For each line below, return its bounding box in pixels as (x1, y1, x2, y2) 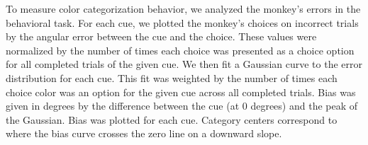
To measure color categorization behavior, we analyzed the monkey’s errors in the (6, 1, 361, 16)
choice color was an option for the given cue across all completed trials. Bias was (6, 84, 356, 99)
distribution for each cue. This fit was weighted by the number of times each (6, 70, 338, 85)
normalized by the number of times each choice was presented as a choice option (6, 42, 355, 57)
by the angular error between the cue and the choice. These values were (6, 29, 317, 44)
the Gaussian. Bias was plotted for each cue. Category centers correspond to (6, 112, 338, 127)
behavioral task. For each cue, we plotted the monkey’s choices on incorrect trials (6, 15, 359, 30)
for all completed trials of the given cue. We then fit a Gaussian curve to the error (6, 57, 362, 71)
